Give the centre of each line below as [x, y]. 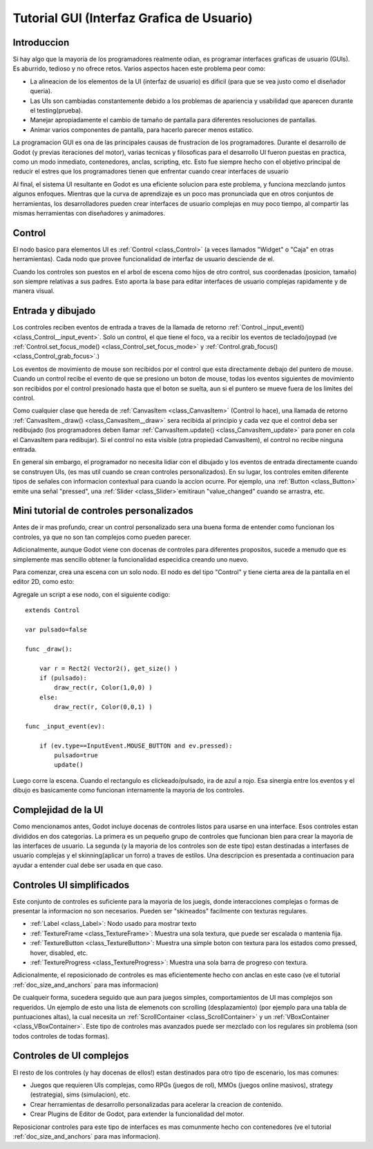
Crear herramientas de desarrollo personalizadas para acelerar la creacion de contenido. [156, 1104]
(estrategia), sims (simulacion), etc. [80, 1094]
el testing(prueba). [56, 111]
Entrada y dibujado [54, 311]
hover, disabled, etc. [59, 953]
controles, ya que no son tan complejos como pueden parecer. [102, 537]
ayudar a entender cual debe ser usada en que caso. [88, 865]
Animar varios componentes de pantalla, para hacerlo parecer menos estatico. [142, 130]
